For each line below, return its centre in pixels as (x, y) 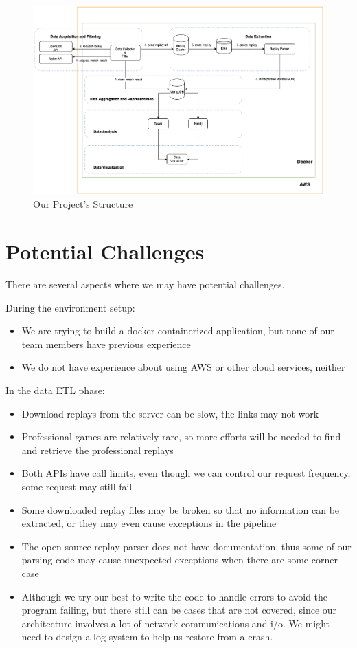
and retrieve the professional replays (97, 450)
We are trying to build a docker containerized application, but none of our (178, 331)
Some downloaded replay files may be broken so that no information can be (181, 509)
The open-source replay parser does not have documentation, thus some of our (186, 546)
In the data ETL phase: (55, 390)
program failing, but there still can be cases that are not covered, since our (179, 610)
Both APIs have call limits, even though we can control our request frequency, (186, 473)
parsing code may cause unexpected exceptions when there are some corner (180, 560)
